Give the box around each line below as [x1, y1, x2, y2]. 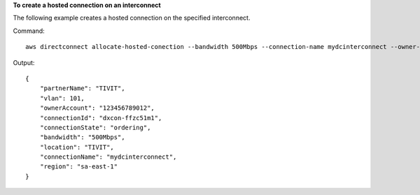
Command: [13, 27, 45, 35]
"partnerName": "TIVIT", [39, 85, 125, 92]
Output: [13, 58, 35, 66]
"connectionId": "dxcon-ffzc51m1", [39, 114, 162, 122]
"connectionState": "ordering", [39, 123, 151, 131]
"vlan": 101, [39, 94, 85, 102]
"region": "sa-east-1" [39, 163, 118, 171]
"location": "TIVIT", [39, 143, 115, 151]
